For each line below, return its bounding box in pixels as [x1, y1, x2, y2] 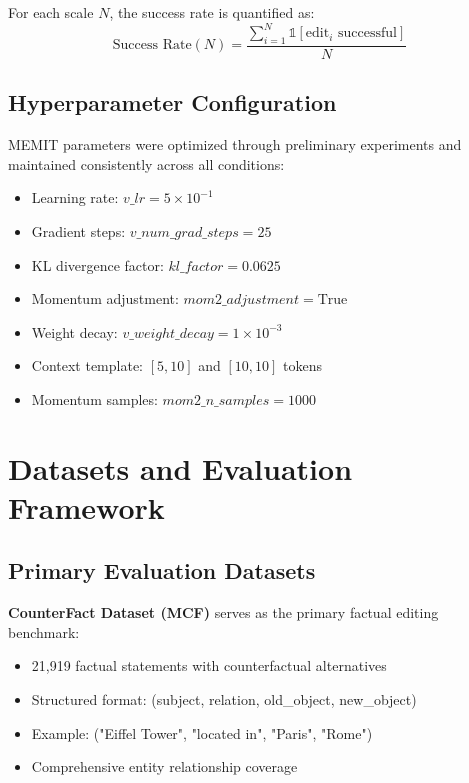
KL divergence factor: [31, 254, 164, 275]
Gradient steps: [31, 220, 126, 241]
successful [337, 26, 397, 41]
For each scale [8, 2, 94, 22]
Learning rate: [31, 187, 119, 208]
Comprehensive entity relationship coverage [31, 756, 298, 777]
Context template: [31, 355, 144, 376]
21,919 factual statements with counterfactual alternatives [31, 655, 387, 676]
